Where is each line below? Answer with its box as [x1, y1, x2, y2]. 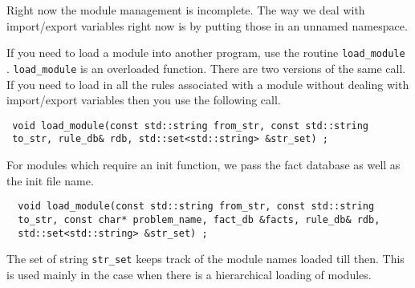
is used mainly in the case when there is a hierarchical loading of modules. [6, 266, 372, 282]
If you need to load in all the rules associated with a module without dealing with [6, 75, 409, 92]
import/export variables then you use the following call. [6, 91, 281, 108]
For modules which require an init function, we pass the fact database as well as [6, 156, 401, 172]
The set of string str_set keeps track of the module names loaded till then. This [6, 250, 405, 267]
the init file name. [6, 172, 94, 189]
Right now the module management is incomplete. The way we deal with [6, 2, 365, 18]
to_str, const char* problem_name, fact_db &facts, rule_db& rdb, [18, 213, 380, 225]
